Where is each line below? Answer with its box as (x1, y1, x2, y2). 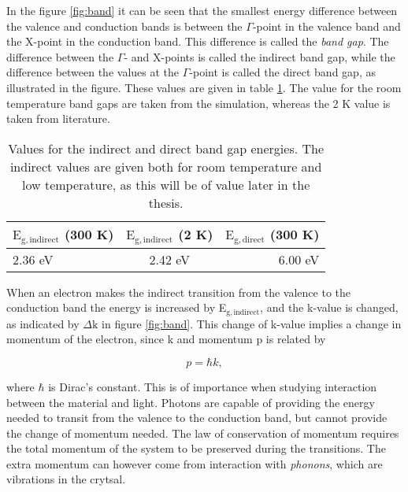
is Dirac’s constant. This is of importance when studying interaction (48, 378, 377, 394)
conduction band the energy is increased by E (6, 299, 227, 316)
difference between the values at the (6, 64, 180, 80)
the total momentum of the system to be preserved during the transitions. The (6, 440, 386, 457)
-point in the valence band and (252, 17, 401, 34)
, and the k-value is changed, (260, 299, 399, 316)
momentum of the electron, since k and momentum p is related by (6, 331, 326, 347)
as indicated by (6, 315, 80, 331)
